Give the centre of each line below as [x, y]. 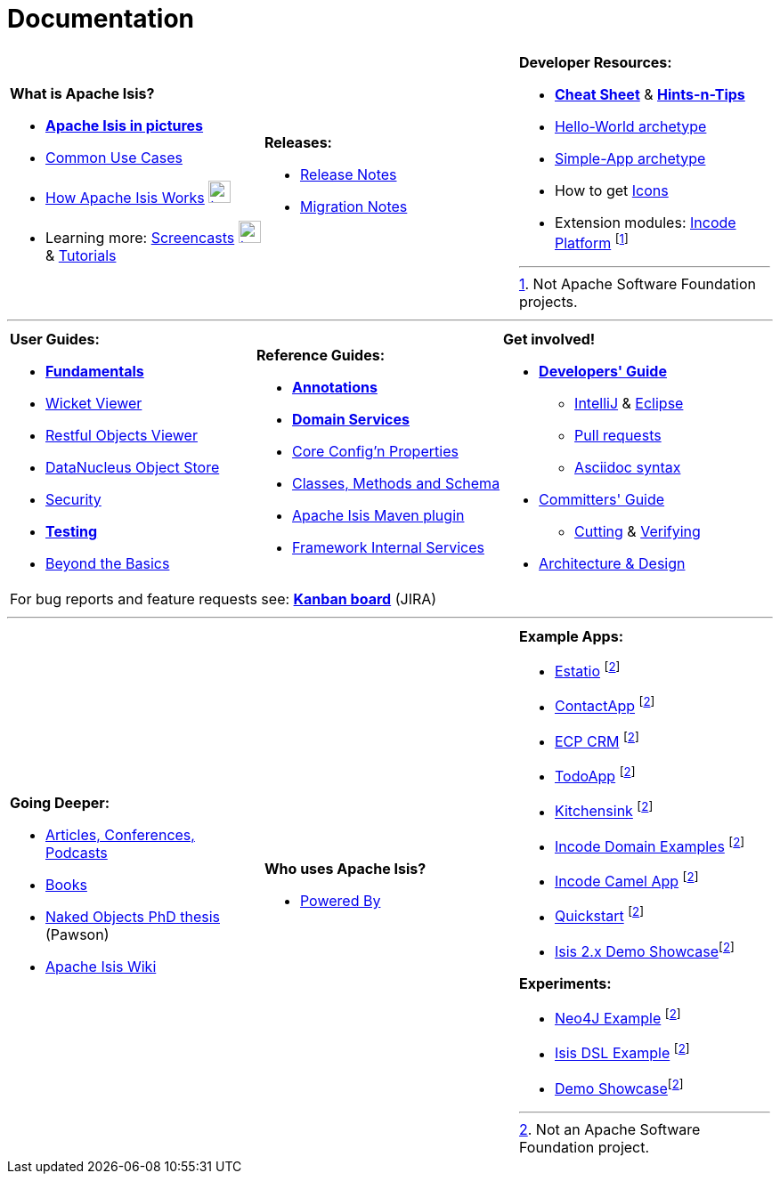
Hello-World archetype [630, 126]
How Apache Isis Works [125, 198]
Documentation [101, 19]
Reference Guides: [321, 356]
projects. [548, 302]
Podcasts [77, 853]
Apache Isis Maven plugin [378, 516]
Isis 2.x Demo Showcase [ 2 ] [644, 950]
